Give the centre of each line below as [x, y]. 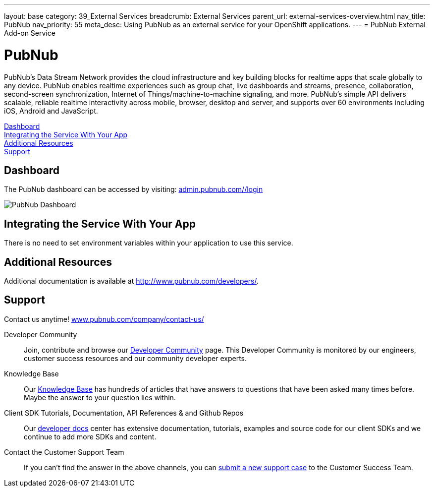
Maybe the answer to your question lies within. [100, 397]
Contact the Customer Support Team [64, 452]
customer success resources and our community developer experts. [136, 358]
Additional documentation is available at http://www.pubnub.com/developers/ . [131, 281]
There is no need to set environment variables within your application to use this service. [149, 243]
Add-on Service [30, 33]
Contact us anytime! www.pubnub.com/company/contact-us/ [104, 319]
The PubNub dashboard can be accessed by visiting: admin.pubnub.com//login [134, 189]
